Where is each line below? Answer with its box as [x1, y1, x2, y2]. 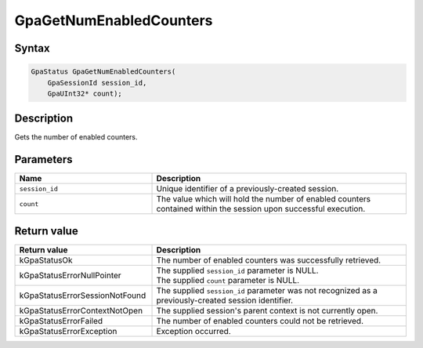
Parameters [14, 153, 73, 166]
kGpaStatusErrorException [19, 325, 117, 336]
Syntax [14, 42, 50, 55]
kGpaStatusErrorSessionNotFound [19, 290, 146, 301]
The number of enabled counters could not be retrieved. [156, 315, 364, 326]
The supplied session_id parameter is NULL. [156, 265, 319, 276]
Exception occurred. [156, 325, 231, 336]
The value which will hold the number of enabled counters [156, 194, 371, 205]
